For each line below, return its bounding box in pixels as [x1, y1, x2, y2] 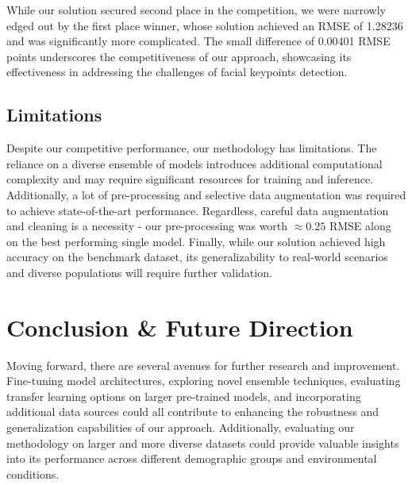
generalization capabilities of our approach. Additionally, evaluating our [6, 419, 355, 436]
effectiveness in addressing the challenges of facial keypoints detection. [6, 64, 348, 80]
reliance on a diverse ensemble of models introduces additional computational [6, 155, 383, 171]
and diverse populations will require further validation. [6, 264, 272, 280]
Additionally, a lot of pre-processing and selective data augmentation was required [6, 186, 406, 202]
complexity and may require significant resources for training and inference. [6, 171, 374, 187]
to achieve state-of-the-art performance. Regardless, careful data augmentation [6, 202, 389, 218]
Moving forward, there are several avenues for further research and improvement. [6, 356, 400, 373]
